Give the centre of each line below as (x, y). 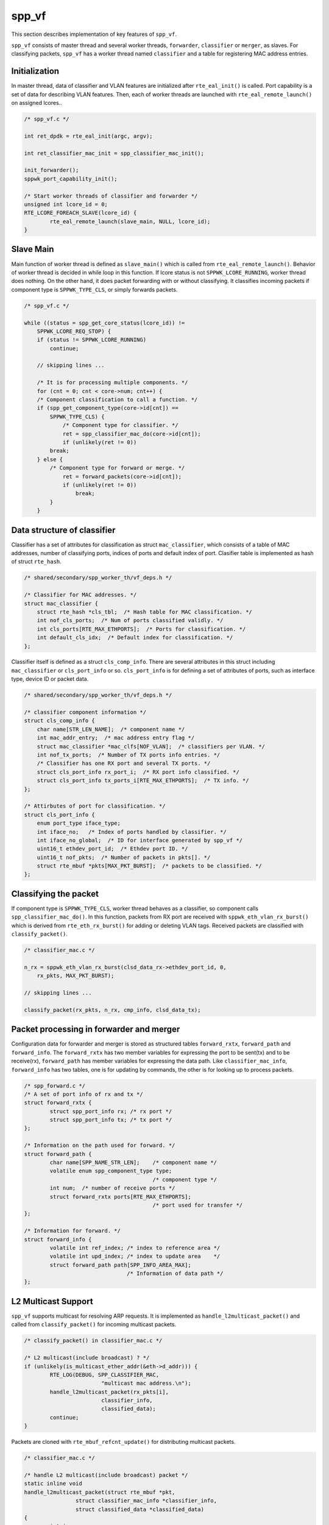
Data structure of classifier (63, 530)
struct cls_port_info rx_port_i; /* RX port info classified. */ (138, 772)
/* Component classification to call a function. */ (117, 400)
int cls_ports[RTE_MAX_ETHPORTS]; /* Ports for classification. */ (141, 629)
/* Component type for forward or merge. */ (117, 468)
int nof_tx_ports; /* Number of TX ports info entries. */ (129, 755)
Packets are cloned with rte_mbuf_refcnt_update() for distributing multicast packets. (123, 1442)
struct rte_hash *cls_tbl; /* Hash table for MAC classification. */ (145, 612)
